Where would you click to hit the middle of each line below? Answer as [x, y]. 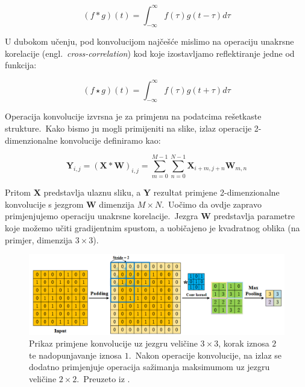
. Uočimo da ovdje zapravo [212, 204]
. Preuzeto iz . [103, 378]
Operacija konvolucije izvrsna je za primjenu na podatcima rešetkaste [133, 116]
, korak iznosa [244, 343]
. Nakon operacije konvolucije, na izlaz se [205, 355]
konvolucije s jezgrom [44, 204]
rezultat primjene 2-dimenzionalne [216, 192]
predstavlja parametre [254, 216]
